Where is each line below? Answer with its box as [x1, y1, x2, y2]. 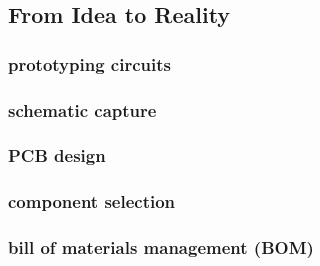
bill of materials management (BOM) [8, 235, 314, 260]
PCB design [8, 143, 106, 168]
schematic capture [8, 97, 157, 122]
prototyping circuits [8, 51, 171, 76]
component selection [8, 189, 176, 214]
